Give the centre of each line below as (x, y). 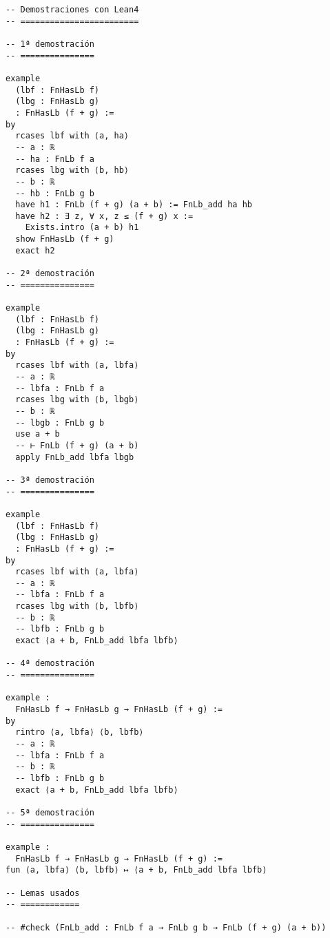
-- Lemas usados (43, 893)
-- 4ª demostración (50, 664)
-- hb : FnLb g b (55, 193)
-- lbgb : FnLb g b (60, 423)
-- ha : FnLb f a (55, 159)
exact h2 (35, 250)
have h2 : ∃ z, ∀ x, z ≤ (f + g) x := (104, 216)
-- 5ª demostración (50, 812)
